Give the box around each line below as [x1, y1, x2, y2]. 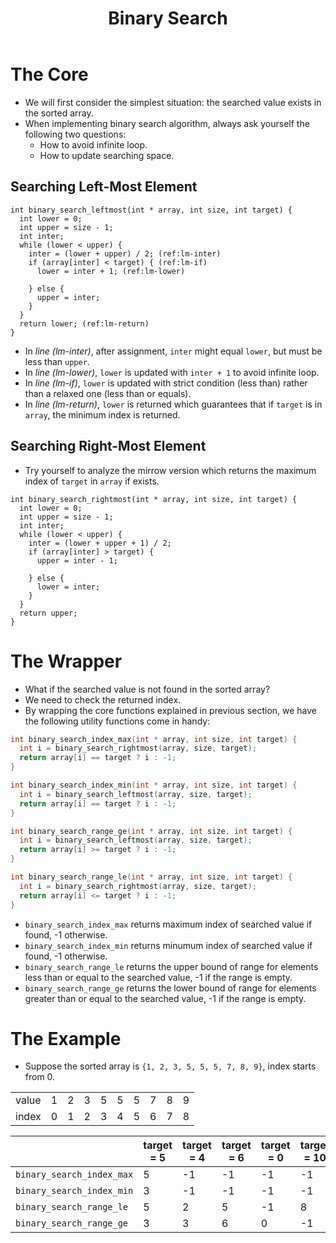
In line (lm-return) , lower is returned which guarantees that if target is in [24, 398, 323, 410]
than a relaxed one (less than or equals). [24, 387, 192, 399]
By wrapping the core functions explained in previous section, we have [24, 704, 318, 716]
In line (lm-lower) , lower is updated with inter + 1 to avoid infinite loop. [24, 366, 320, 378]
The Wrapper [10, 650, 123, 672]
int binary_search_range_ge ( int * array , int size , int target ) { [10, 826, 293, 836]
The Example [10, 1027, 122, 1050]
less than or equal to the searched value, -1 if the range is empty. [24, 971, 293, 983]
